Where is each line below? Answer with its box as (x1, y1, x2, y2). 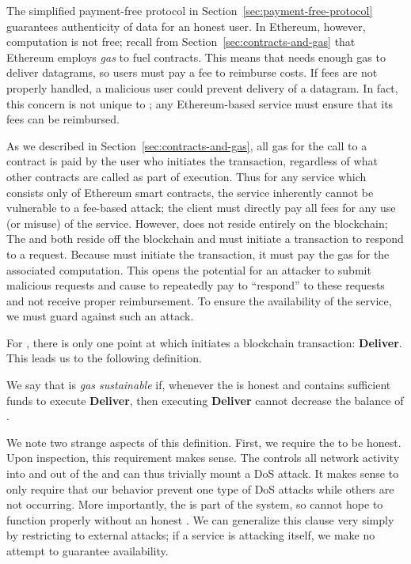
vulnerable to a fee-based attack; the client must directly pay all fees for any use (6, 199, 396, 216)
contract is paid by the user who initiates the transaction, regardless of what (6, 153, 378, 169)
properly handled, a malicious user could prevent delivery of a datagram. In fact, (6, 79, 398, 96)
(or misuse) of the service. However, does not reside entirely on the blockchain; (6, 214, 388, 231)
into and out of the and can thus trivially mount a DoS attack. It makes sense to (6, 465, 399, 482)
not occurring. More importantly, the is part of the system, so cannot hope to (6, 496, 383, 513)
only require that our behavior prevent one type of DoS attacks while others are (6, 480, 394, 497)
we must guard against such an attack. (6, 308, 194, 324)
